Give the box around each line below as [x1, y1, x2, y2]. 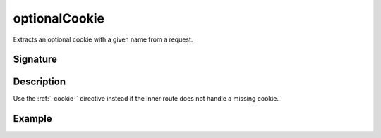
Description [13, 76, 66, 88]
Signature [13, 54, 58, 65]
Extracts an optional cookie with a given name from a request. [13, 35, 193, 44]
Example [13, 113, 52, 125]
